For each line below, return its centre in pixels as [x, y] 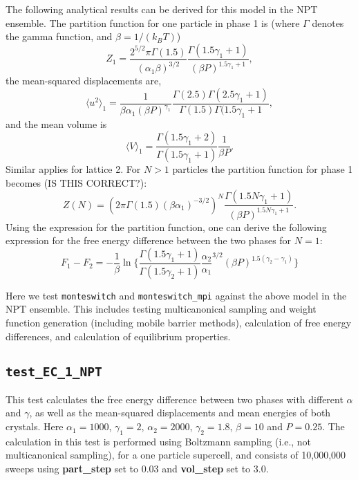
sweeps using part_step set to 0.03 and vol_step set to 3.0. [137, 469]
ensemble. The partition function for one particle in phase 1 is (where [153, 22]
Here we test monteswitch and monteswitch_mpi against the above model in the [176, 295]
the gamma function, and [59, 36]
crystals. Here [35, 426]
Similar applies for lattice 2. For [73, 169]
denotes [328, 22]
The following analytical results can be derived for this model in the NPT [162, 9]
